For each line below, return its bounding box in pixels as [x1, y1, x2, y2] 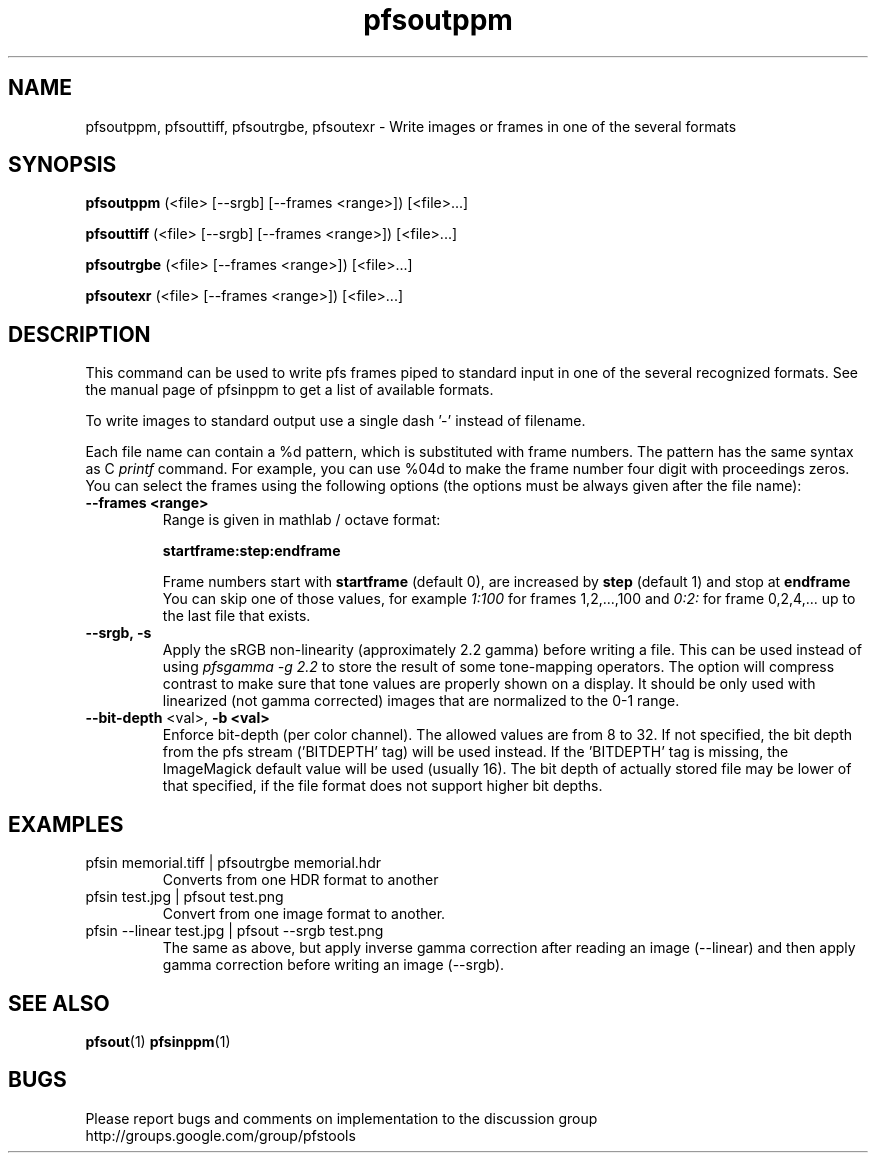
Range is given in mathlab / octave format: [162, 511, 441, 529]
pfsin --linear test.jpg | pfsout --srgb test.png [85, 922, 384, 940]
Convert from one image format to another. [162, 905, 446, 923]
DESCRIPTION [8, 321, 151, 347]
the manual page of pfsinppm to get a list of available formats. [85, 381, 494, 399]
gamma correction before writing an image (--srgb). [162, 956, 505, 974]
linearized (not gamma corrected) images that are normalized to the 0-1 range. [162, 692, 680, 710]
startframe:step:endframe [162, 542, 341, 560]
